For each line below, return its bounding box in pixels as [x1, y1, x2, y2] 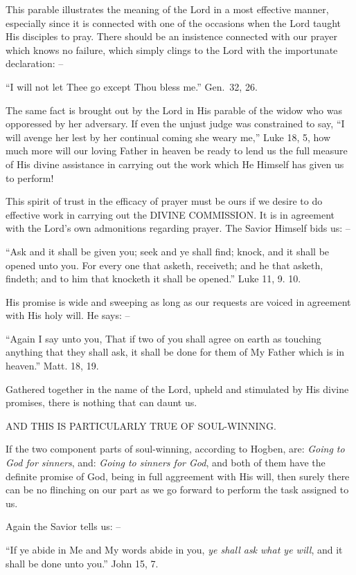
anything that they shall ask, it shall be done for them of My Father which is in [6, 345, 345, 359]
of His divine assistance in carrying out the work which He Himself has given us [6, 156, 344, 171]
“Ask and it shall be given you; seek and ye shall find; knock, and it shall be [6, 244, 330, 258]
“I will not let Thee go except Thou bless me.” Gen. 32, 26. [6, 79, 258, 93]
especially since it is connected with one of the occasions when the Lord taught [6, 15, 341, 30]
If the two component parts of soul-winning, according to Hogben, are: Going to [6, 441, 345, 456]
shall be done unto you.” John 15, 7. [6, 556, 159, 570]
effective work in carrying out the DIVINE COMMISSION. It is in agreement [6, 207, 335, 221]
